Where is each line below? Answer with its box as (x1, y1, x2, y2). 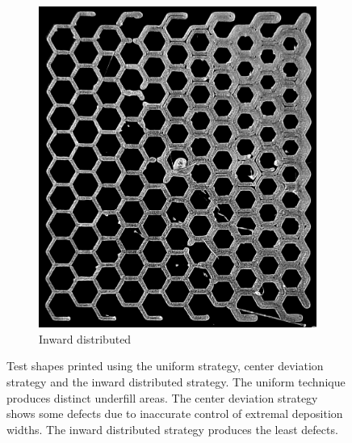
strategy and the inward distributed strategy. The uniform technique (6, 373, 346, 390)
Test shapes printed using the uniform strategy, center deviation (6, 357, 324, 374)
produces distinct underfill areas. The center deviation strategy (6, 389, 318, 406)
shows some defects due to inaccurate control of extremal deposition (6, 405, 343, 422)
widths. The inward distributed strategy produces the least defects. (6, 420, 338, 437)
